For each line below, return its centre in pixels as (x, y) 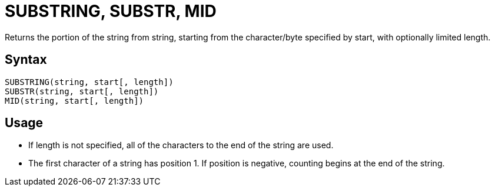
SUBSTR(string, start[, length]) (82, 91)
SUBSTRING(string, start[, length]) (89, 82)
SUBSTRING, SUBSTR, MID (111, 11)
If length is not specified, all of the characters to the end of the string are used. (181, 145)
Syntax (26, 60)
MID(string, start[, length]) (74, 100)
